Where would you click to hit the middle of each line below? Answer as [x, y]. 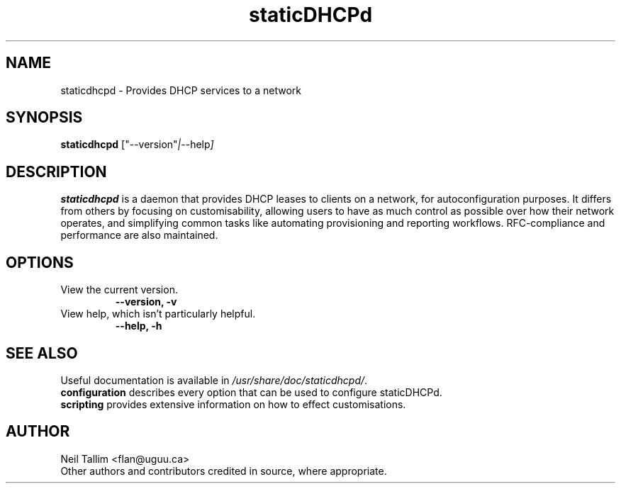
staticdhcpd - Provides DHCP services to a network [181, 90]
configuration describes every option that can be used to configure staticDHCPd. [251, 392]
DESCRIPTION [56, 172]
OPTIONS [40, 262]
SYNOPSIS [44, 118]
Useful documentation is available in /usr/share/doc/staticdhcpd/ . [214, 380]
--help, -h [139, 326]
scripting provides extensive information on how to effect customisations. [233, 404]
